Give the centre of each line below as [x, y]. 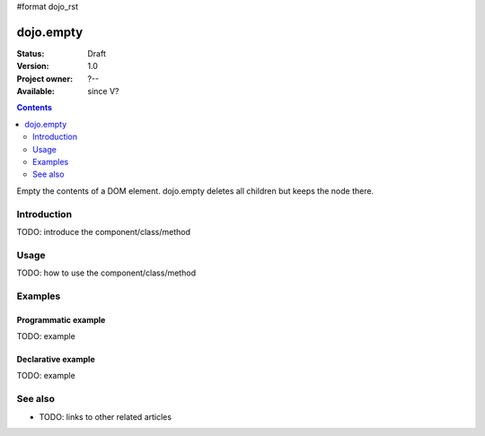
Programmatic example [61, 319]
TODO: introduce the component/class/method [103, 231]
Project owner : [45, 78]
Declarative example [56, 360]
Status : [31, 53]
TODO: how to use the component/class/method [106, 273]
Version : [33, 66]
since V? [103, 92]
